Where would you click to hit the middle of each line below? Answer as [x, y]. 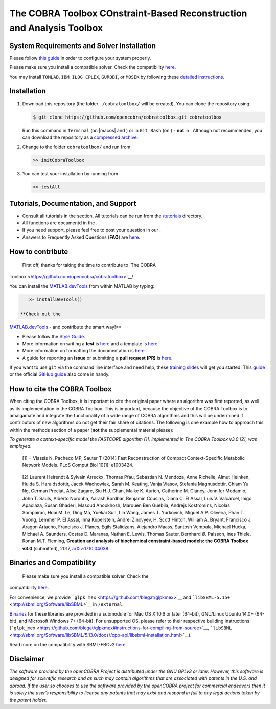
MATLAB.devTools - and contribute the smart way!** [66, 327]
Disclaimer [27, 659]
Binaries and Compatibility [53, 563]
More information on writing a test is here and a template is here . [91, 344]
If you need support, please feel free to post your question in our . [91, 230]
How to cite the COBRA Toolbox [61, 389]
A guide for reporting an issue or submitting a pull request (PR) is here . [97, 358]
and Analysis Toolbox [56, 28]
